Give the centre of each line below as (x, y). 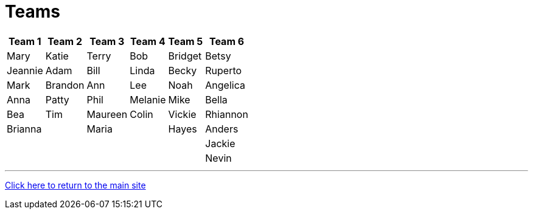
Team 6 (227, 41)
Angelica (225, 85)
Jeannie (25, 70)
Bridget (185, 56)
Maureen (107, 114)
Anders (222, 129)
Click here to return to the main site (75, 185)
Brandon (65, 85)
